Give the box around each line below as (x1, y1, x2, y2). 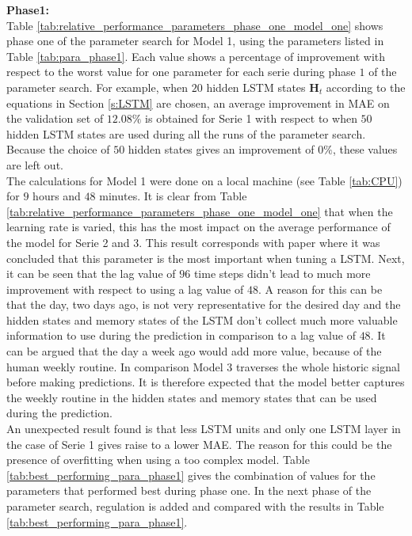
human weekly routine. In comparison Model (6, 358, 223, 374)
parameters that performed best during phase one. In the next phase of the (6, 482, 372, 499)
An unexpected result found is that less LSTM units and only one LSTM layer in (6, 420, 401, 437)
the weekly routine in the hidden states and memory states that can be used (6, 389, 377, 405)
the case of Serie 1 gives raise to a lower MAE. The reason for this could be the (6, 435, 392, 452)
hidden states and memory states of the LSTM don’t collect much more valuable (6, 311, 398, 328)
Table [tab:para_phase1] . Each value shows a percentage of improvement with (6, 48, 386, 64)
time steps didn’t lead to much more (193, 265, 371, 282)
